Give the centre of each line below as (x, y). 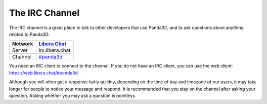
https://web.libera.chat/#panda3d (44, 73)
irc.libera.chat (55, 50)
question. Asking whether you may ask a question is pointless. (72, 96)
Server (20, 50)
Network (22, 44)
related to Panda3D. (29, 34)
